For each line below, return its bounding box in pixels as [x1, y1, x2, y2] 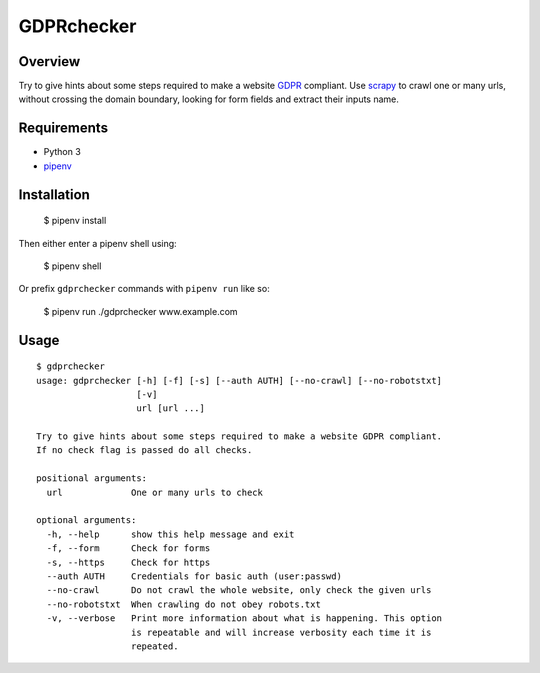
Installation [18, 186, 90, 203]
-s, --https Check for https [46, 556, 211, 568]
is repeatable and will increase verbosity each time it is [130, 626, 432, 638]
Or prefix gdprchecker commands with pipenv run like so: [18, 283, 270, 295]
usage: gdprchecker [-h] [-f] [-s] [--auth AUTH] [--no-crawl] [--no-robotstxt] [36, 375, 443, 386]
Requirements [18, 120, 109, 137]
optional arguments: [36, 515, 137, 526]
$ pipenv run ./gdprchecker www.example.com [43, 305, 239, 317]
